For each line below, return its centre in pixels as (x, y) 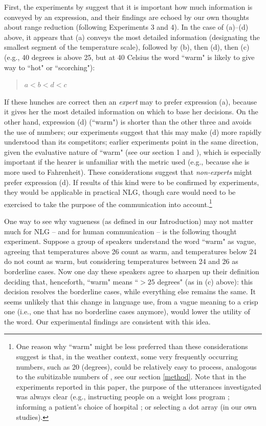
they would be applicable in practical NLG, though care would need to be (120, 192)
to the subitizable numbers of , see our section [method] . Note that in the (131, 377)
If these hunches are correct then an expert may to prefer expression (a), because (130, 101)
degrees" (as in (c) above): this (205, 281)
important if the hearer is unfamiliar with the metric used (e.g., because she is (127, 162)
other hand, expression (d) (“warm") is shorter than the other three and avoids (128, 121)
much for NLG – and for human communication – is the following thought (120, 231)
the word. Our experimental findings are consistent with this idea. (107, 321)
